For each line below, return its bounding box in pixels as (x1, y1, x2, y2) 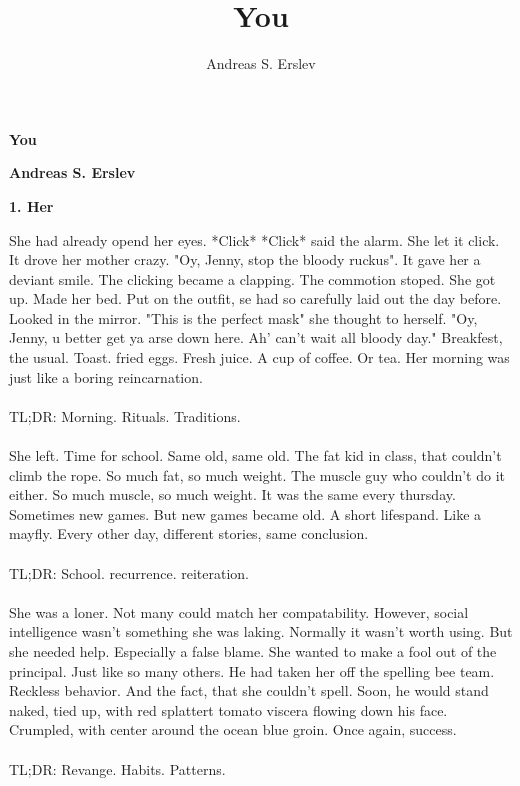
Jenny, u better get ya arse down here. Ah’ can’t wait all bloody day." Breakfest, (9, 327, 503, 348)
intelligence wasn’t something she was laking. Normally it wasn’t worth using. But (9, 621, 513, 642)
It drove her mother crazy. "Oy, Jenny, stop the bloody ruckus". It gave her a (9, 249, 481, 270)
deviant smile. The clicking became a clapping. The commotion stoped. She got (9, 268, 496, 289)
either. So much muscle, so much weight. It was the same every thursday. (9, 484, 456, 505)
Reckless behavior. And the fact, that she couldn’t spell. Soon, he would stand (9, 680, 489, 701)
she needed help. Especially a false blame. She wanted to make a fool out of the (9, 640, 497, 661)
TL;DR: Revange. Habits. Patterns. (9, 758, 226, 779)
